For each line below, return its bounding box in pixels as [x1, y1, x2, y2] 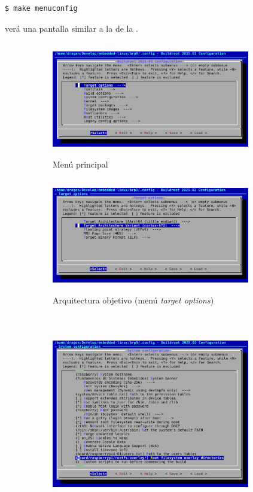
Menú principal [53, 157, 108, 170]
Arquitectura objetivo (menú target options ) [53, 293, 214, 306]
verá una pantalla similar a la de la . [5, 22, 138, 34]
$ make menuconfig [5, 4, 78, 13]
